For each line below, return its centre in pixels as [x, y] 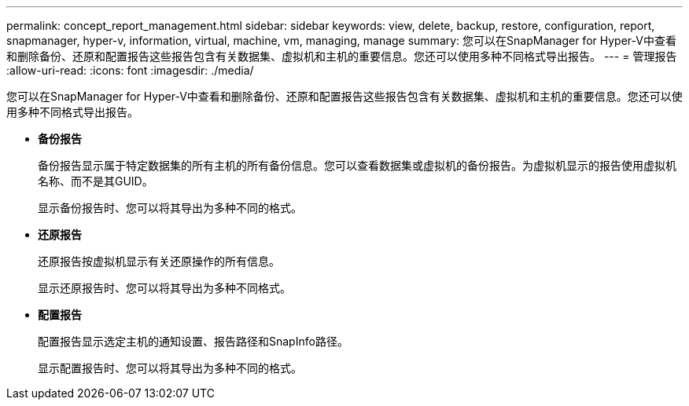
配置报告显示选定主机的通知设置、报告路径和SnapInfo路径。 [193, 341]
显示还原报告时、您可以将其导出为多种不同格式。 [164, 288]
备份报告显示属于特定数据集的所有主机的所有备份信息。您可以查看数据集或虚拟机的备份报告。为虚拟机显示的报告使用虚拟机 [357, 165]
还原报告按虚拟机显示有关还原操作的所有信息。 [159, 261]
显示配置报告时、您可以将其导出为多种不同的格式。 [170, 368]
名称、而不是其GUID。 [96, 181]
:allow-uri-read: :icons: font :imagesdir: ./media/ [130, 70]
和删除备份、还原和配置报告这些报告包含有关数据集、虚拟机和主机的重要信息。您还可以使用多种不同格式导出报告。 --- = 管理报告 [342, 56]
